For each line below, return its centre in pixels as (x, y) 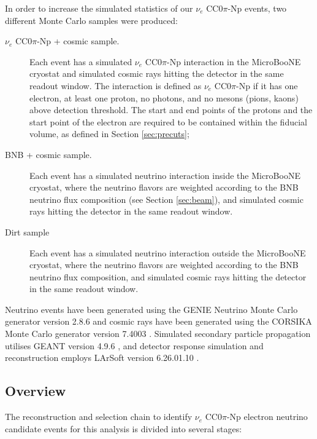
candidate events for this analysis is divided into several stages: (124, 428)
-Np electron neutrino (267, 417)
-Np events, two (257, 8)
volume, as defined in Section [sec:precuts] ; (109, 134)
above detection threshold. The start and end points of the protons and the (171, 110)
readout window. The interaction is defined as (116, 85)
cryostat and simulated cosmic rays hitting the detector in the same (157, 73)
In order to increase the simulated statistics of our (99, 8)
